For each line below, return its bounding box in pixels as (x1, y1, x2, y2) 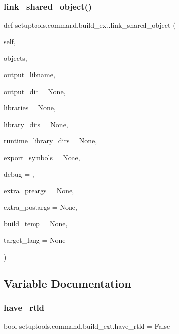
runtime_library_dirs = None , (4, 135, 97, 146)
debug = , (4, 168, 34, 179)
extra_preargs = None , (4, 185, 74, 196)
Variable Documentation (4, 275, 131, 291)
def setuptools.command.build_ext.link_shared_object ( (4, 20, 176, 30)
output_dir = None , (4, 86, 66, 96)
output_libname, (4, 69, 55, 79)
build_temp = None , (4, 218, 68, 229)
